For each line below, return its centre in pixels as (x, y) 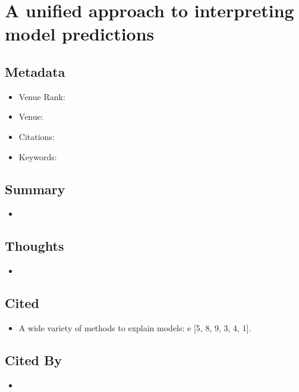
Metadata (35, 71)
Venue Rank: (42, 96)
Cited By (33, 360)
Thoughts (34, 246)
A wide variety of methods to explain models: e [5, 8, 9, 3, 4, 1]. (135, 327)
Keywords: (38, 156)
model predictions (80, 34)
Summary (35, 189)
